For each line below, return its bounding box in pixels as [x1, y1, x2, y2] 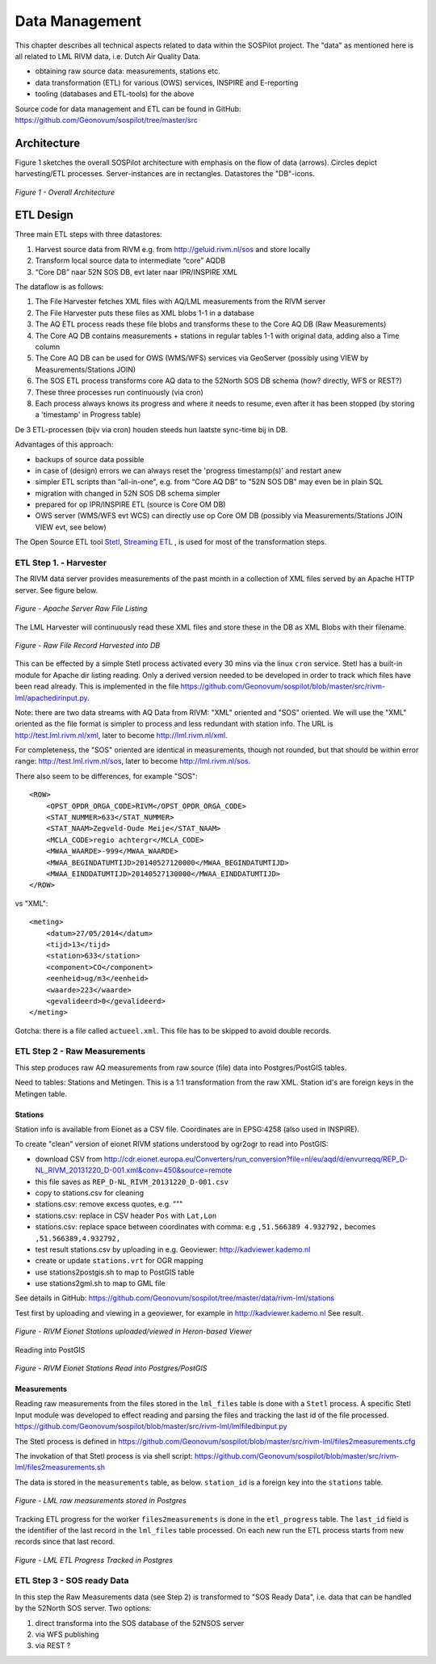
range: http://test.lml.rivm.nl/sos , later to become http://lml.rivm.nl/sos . [15, 756, 251, 766]
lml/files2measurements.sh [15, 1463, 105, 1472]
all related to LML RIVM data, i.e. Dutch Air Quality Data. [15, 51, 201, 61]
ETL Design [15, 209, 74, 222]
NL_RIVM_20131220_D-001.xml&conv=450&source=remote [35, 1165, 233, 1175]
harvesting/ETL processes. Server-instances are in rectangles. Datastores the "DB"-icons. [15, 169, 315, 179]
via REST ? [35, 1641, 71, 1650]
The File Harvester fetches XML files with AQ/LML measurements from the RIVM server [35, 297, 326, 306]
